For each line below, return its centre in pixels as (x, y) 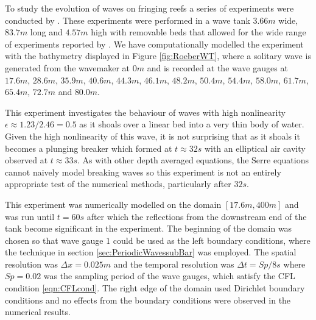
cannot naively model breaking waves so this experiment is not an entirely (143, 172)
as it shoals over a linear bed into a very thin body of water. (192, 124)
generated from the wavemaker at (68, 67)
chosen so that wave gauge (54, 240)
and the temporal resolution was (174, 264)
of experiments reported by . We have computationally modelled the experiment (154, 44)
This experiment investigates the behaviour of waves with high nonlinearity (145, 112)
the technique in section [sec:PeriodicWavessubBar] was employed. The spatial (151, 252)
